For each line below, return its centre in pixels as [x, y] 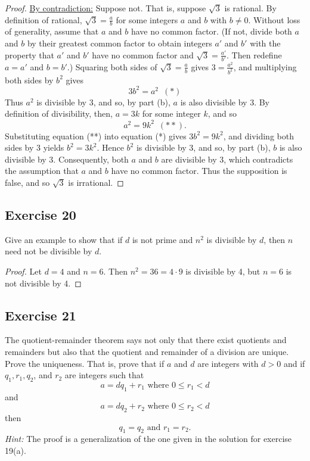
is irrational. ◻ [96, 182]
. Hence [110, 147]
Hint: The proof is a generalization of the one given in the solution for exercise [148, 439]
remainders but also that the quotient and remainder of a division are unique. [147, 351]
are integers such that [104, 375]
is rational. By [250, 8]
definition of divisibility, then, [59, 113]
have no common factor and [143, 54]
